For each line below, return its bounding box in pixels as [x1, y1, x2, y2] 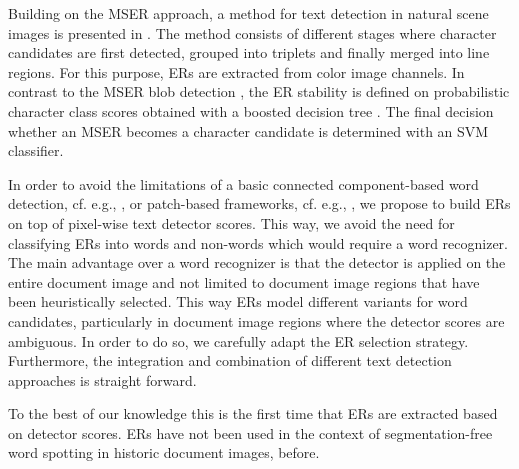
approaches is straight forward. [8, 369, 197, 390]
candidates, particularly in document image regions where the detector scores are [8, 310, 505, 331]
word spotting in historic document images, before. [8, 442, 320, 463]
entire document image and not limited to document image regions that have [8, 271, 480, 292]
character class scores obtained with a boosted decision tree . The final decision [8, 100, 494, 121]
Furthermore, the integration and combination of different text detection [8, 350, 452, 371]
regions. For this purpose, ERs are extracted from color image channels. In [8, 61, 465, 82]
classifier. [8, 140, 64, 161]
